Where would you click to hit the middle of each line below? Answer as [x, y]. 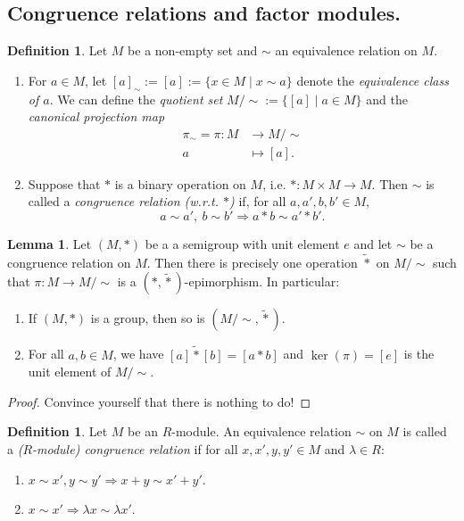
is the [419, 354]
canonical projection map [96, 116]
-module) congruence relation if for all [135, 449]
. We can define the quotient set [136, 99]
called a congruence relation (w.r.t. [124, 201]
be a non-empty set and [193, 50]
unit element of [70, 372]
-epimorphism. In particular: [262, 281]
